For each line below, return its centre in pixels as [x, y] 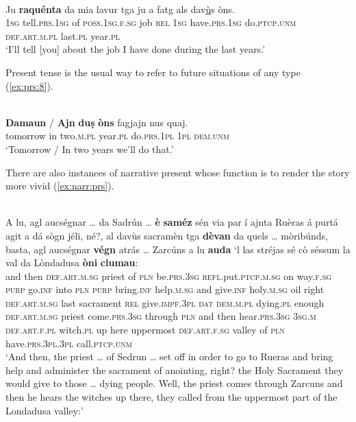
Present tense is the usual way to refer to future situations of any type [153, 72]
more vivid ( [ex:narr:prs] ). [60, 186]
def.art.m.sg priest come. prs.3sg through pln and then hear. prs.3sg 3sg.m [161, 316]
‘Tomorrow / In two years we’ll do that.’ [90, 149]
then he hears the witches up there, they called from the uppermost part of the [171, 397]
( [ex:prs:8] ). [29, 85]
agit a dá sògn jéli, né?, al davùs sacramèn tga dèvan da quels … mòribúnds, [167, 235]
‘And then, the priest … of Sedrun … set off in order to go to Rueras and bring [169, 356]
